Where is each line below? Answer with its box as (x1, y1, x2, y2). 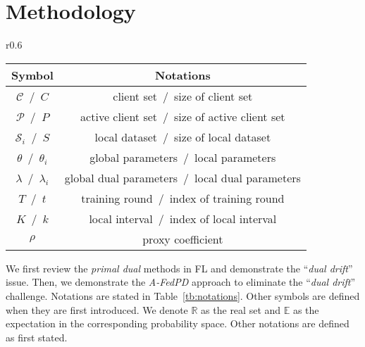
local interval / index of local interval (89, 210, 277, 227)
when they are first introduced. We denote (6, 302, 188, 317)
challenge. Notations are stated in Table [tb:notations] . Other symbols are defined (6, 288, 360, 303)
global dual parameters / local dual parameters (64, 169, 301, 186)
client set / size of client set (113, 87, 253, 104)
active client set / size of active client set (80, 108, 285, 125)
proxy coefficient (142, 230, 223, 247)
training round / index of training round (81, 189, 285, 206)
